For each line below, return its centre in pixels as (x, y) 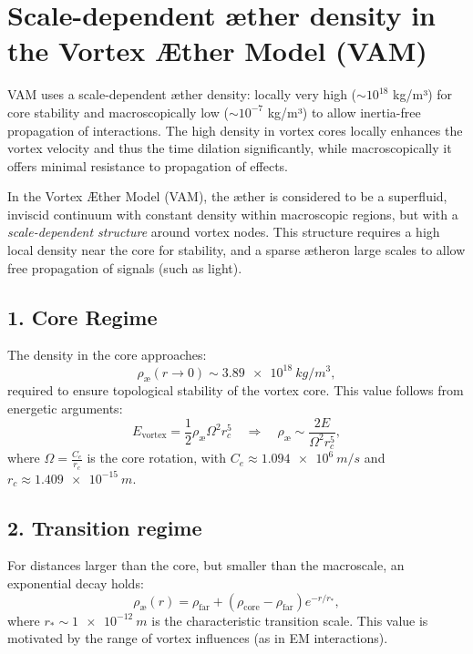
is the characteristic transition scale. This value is (290, 620)
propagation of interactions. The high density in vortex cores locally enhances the (235, 130)
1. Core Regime (82, 317)
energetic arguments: (65, 408)
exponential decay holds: (76, 583)
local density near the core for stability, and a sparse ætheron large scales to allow (236, 250)
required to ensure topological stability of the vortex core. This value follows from (236, 390)
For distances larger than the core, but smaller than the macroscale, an (206, 565)
